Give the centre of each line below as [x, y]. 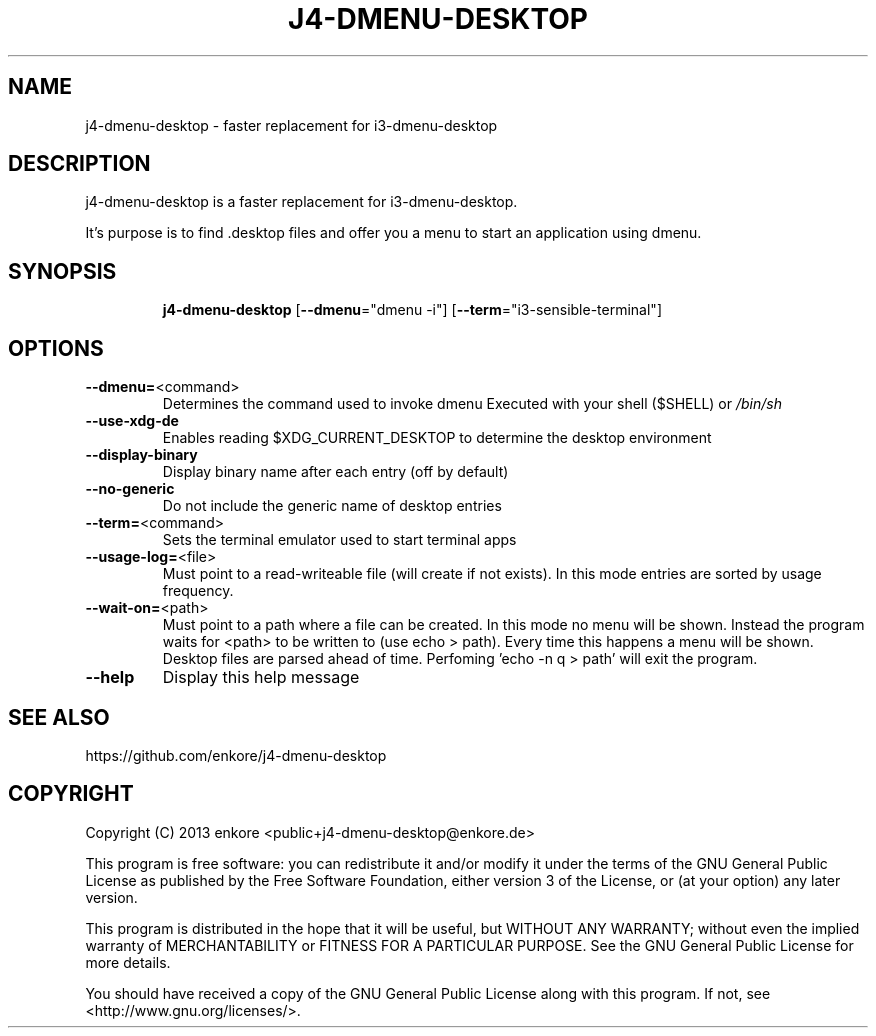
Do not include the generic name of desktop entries [332, 506]
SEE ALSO [59, 717]
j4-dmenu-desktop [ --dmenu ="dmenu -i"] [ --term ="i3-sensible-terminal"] [412, 310]
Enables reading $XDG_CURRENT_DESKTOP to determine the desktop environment [437, 438]
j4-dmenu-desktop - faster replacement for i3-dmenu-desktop [291, 125]
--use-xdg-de [132, 421]
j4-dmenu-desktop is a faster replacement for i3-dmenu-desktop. [301, 202]
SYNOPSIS [62, 271]
